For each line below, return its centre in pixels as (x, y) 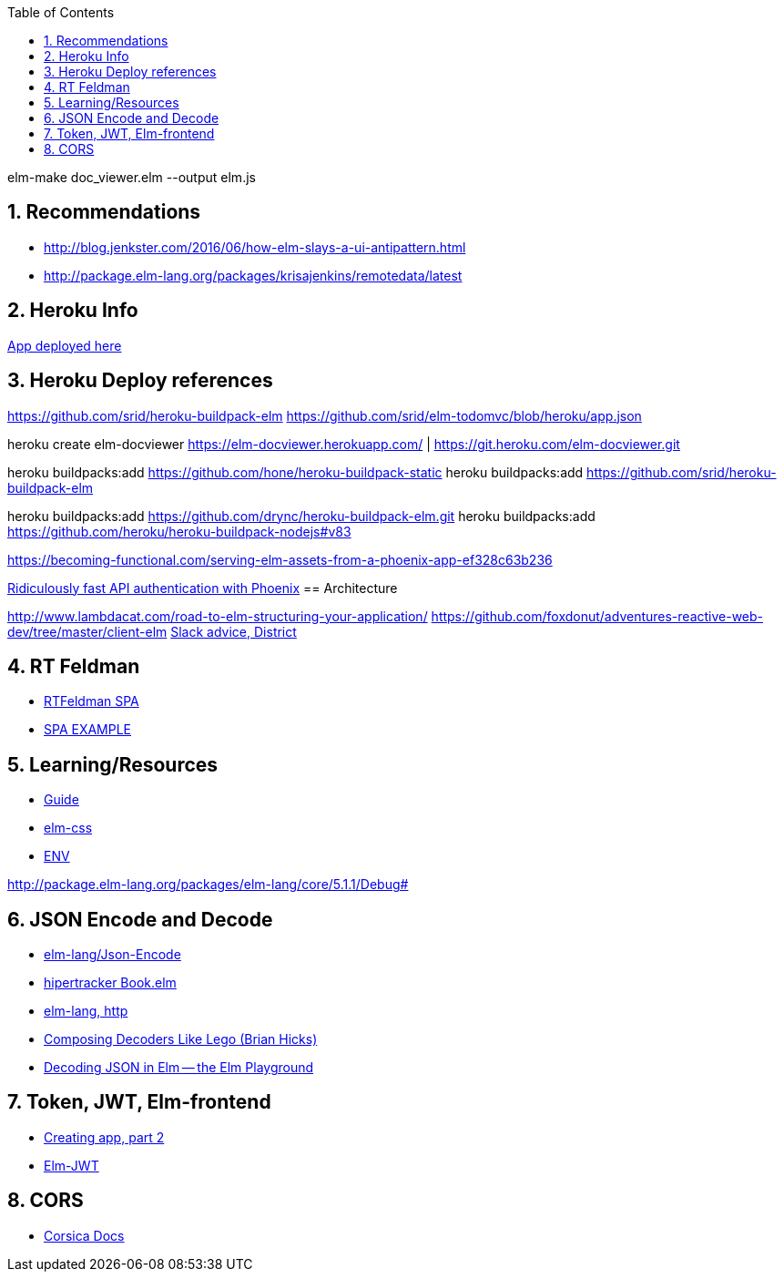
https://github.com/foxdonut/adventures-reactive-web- (597, 616)
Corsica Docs (84, 1235)
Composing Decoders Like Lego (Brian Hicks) (181, 1039)
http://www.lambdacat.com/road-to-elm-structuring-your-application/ (218, 616)
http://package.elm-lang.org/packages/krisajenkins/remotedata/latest (253, 275)
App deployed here (65, 345)
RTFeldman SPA (92, 701)
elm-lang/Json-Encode (112, 955)
